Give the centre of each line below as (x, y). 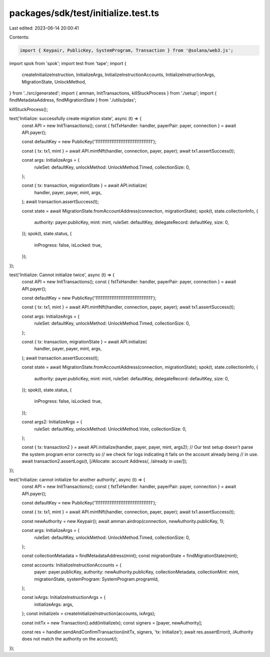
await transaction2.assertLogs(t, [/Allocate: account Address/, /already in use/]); (104, 461)
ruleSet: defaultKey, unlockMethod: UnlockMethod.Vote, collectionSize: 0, (110, 429)
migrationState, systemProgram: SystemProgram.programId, (96, 579)
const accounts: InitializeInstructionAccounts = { (72, 565)
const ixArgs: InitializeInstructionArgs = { (64, 597)
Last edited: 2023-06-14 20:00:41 (44, 28)
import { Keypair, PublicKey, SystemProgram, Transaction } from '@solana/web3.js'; (126, 50)
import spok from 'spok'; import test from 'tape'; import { (68, 63)
